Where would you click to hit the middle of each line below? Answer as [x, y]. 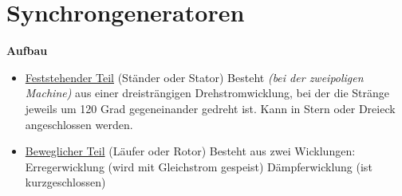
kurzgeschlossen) [65, 182]
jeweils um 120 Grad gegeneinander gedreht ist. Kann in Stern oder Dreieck [210, 108]
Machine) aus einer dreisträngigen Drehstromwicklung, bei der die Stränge [207, 93]
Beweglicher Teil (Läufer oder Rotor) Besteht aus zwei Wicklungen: [190, 151]
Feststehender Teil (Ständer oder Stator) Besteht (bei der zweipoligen [194, 77]
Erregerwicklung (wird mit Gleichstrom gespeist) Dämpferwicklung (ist [199, 166]
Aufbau [27, 51]
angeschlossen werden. [79, 124]
